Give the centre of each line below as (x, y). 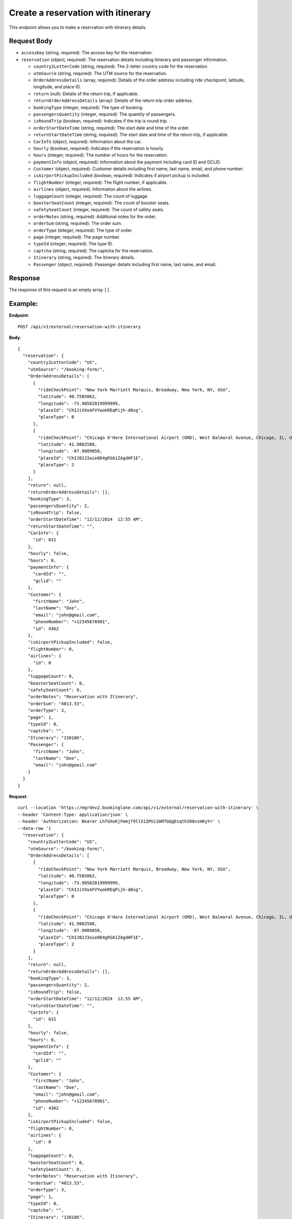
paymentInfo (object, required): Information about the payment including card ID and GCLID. (127, 162)
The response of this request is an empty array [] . (60, 290)
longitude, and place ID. (57, 87)
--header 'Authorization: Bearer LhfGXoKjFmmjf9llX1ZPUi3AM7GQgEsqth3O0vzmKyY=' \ (119, 821)
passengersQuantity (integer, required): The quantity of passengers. (105, 114)
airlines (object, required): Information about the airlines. (93, 189)
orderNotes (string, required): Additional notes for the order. (95, 216)
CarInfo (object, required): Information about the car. (88, 141)
